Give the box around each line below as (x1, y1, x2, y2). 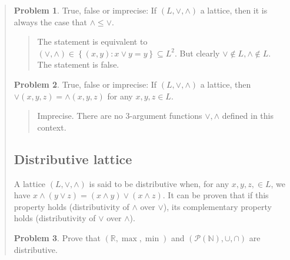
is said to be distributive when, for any (89, 177, 229, 189)
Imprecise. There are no (37, 109, 123, 122)
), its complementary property (163, 200, 272, 212)
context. (37, 121, 66, 133)
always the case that (14, 15, 87, 28)
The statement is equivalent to (37, 35, 148, 48)
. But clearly (175, 46, 220, 59)
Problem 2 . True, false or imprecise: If (14, 78, 157, 90)
